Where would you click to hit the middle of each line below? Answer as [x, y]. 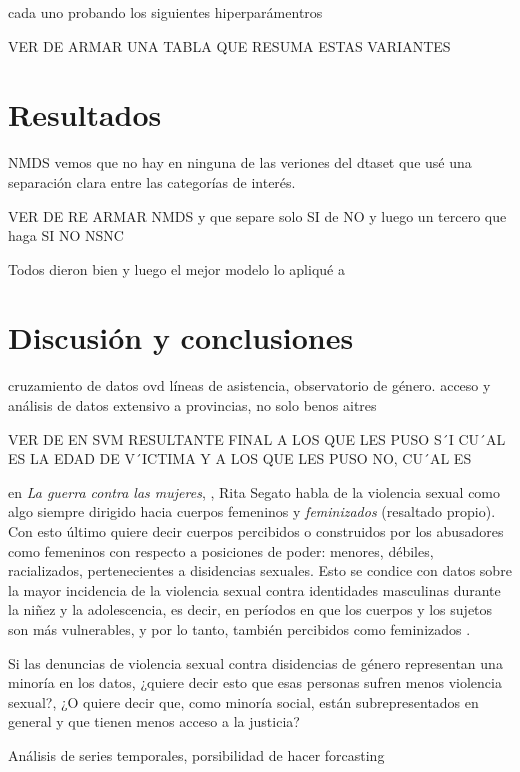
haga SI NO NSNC [66, 235]
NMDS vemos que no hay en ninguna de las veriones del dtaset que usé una [240, 162]
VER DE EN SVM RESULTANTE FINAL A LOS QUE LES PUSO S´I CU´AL [257, 438]
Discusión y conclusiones [181, 337]
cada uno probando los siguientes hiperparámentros [165, 12]
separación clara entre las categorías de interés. [152, 181]
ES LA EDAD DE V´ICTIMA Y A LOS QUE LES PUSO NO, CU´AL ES [240, 458]
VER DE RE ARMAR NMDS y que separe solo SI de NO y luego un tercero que [257, 215]
